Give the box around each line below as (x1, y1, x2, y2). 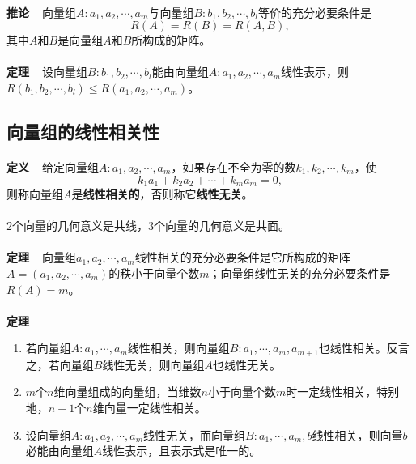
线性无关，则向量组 (102, 355, 205, 372)
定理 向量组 (6, 249, 77, 266)
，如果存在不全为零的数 (171, 158, 296, 175)
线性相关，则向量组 (127, 339, 230, 356)
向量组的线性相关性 (6, 118, 159, 143)
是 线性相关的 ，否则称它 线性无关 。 (71, 185, 253, 202)
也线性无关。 (212, 355, 281, 372)
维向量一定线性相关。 (92, 398, 206, 415)
